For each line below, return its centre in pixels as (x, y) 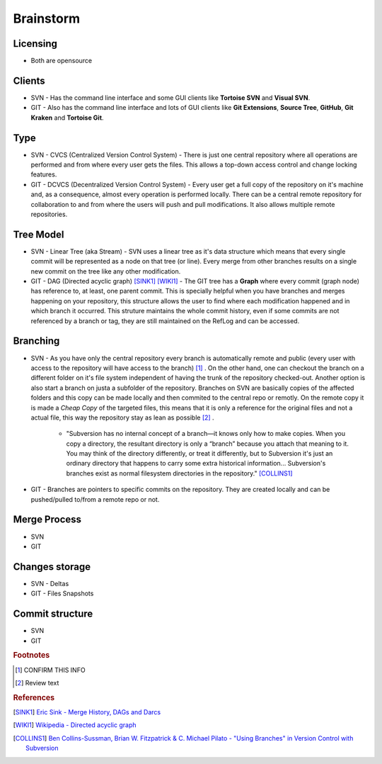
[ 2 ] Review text (37, 682)
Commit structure (53, 614)
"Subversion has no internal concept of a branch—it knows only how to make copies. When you (206, 434)
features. (44, 174)
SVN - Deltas (50, 583)
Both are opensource (62, 61)
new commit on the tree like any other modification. (106, 271)
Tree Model (39, 234)
